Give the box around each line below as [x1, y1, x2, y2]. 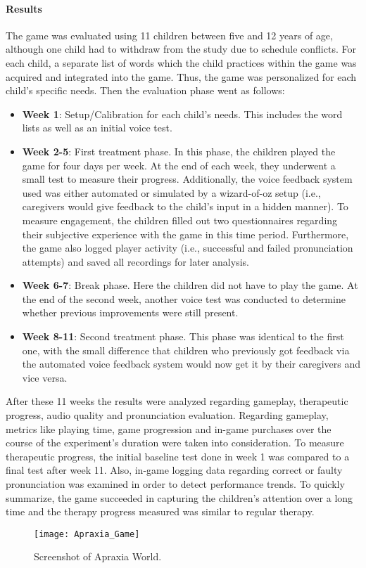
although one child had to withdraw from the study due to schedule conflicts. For [6, 41, 356, 56]
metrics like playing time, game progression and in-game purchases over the [6, 421, 332, 436]
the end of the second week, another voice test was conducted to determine [22, 291, 346, 306]
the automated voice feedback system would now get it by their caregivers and [22, 356, 360, 371]
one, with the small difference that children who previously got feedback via [22, 342, 350, 357]
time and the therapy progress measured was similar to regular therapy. [6, 504, 315, 519]
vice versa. [22, 370, 68, 385]
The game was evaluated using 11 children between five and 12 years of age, [6, 27, 333, 42]
